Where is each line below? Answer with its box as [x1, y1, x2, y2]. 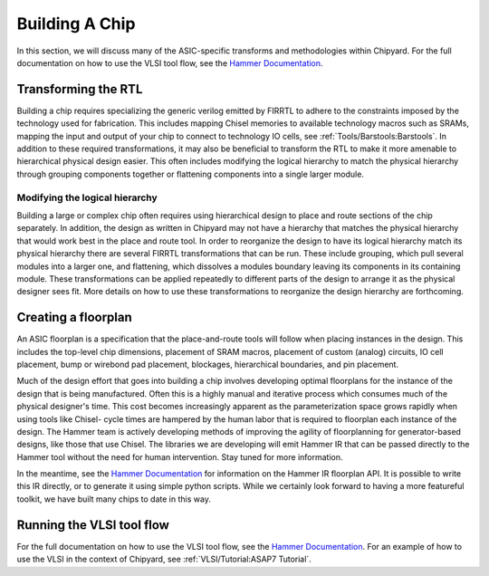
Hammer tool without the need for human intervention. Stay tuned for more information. [16, 451, 343, 462]
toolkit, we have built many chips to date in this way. [16, 494, 212, 504]
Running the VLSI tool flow [16, 517, 169, 533]
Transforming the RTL [16, 82, 143, 97]
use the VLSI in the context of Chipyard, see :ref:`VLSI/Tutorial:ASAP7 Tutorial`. [16, 553, 312, 565]
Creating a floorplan [16, 310, 133, 325]
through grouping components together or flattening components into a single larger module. [16, 168, 364, 179]
